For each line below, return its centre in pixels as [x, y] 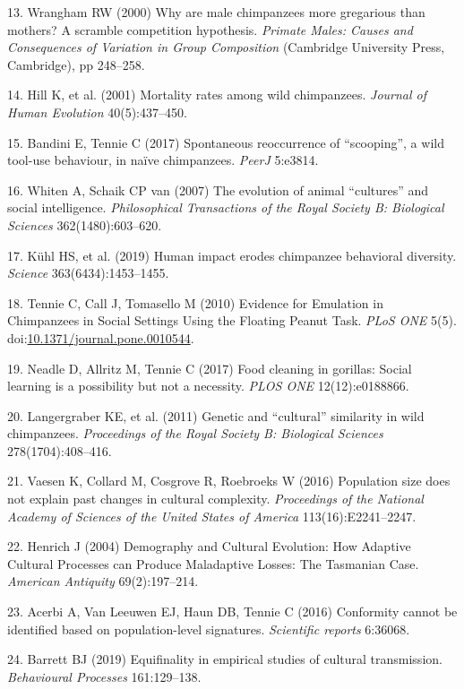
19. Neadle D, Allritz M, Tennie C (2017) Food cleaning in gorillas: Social [210, 368]
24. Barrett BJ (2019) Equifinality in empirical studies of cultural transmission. [225, 659]
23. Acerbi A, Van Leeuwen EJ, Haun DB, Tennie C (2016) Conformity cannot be [232, 611]
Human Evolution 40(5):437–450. [97, 112]
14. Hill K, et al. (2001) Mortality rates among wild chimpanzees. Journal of [217, 95]
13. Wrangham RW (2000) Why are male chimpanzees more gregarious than [216, 12]
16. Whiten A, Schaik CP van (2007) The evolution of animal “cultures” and [218, 189]
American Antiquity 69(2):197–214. [103, 581]
